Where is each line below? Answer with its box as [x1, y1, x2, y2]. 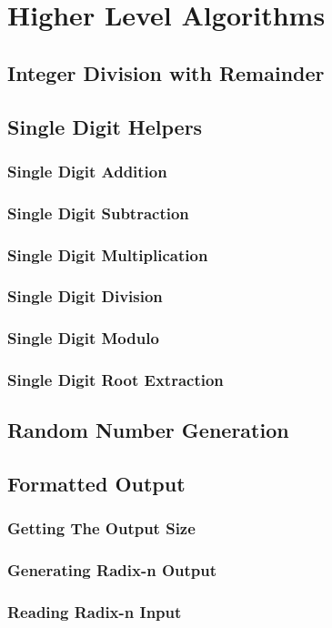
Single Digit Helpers [7, 112, 203, 140]
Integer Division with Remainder [7, 58, 325, 86]
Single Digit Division [7, 285, 163, 308]
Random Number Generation [7, 416, 289, 444]
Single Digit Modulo [7, 327, 159, 349]
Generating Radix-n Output [7, 559, 217, 582]
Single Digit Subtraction [7, 201, 189, 224]
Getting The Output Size [7, 517, 196, 540]
